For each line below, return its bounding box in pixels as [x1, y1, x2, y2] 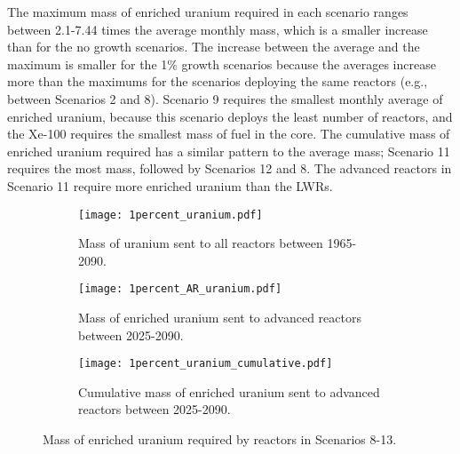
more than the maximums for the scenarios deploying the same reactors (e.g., [7, 72, 428, 91]
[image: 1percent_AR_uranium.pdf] [78, 283, 282, 296]
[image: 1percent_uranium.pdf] [78, 208, 263, 221]
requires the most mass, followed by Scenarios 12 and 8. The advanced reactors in [7, 159, 452, 178]
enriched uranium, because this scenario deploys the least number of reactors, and [7, 107, 453, 125]
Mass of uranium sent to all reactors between [78, 234, 323, 252]
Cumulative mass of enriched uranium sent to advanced [78, 382, 380, 401]
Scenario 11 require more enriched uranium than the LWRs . [7, 176, 333, 195]
